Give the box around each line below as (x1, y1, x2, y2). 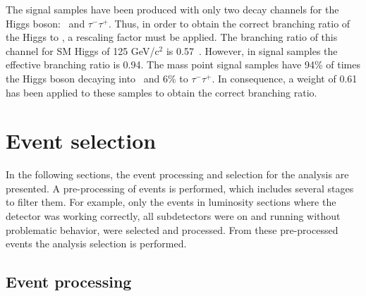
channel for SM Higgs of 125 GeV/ (6, 43, 155, 58)
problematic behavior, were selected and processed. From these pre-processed (6, 222, 338, 237)
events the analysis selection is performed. (6, 236, 187, 251)
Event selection (6, 126, 157, 155)
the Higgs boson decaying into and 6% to (6, 70, 188, 85)
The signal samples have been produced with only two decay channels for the (6, 2, 339, 16)
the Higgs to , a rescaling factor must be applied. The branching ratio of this (6, 30, 338, 44)
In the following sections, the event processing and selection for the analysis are (6, 167, 349, 182)
